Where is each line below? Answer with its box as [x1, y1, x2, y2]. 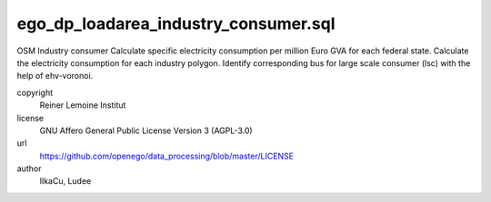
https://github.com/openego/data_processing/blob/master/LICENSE [39, 150, 295, 161]
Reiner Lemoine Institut [39, 100, 126, 111]
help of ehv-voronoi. [16, 71, 94, 82]
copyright [16, 87, 54, 98]
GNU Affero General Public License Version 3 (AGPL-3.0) [39, 125, 254, 136]
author [16, 163, 42, 174]
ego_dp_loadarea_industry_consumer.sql [16, 14, 336, 34]
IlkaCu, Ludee [39, 176, 92, 187]
